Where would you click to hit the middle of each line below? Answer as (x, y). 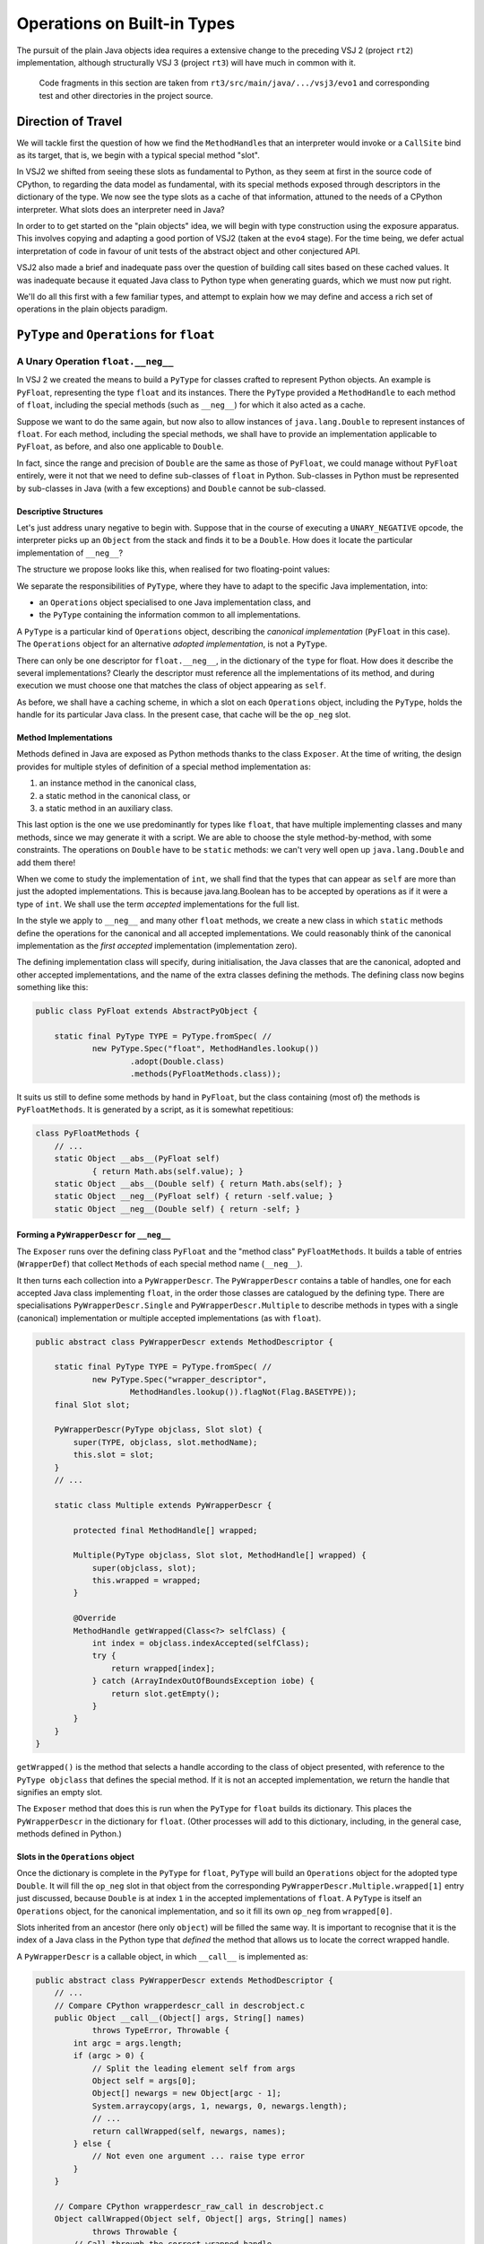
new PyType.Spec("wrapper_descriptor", (180, 1379)
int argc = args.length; (128, 2043)
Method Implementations (65, 738)
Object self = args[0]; (144, 2081)
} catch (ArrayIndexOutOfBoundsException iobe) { (203, 1681)
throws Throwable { (135, 2231)
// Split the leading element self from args (194, 2068)
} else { (92, 2143)
